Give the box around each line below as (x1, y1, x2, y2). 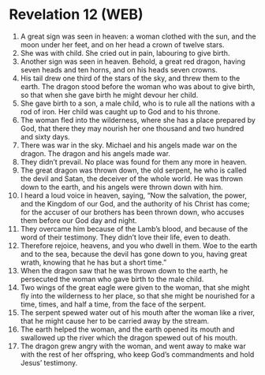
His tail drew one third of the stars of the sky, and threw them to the (20, 73, 241, 83)
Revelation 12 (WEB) (9, 6, 144, 24)
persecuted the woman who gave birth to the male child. (20, 274, 204, 284)
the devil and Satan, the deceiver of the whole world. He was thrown (20, 173, 244, 183)
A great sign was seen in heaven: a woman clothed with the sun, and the (20, 32, 256, 41)
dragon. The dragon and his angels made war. (20, 148, 170, 158)
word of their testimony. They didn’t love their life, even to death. (20, 232, 231, 242)
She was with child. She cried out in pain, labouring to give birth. (20, 48, 230, 58)
